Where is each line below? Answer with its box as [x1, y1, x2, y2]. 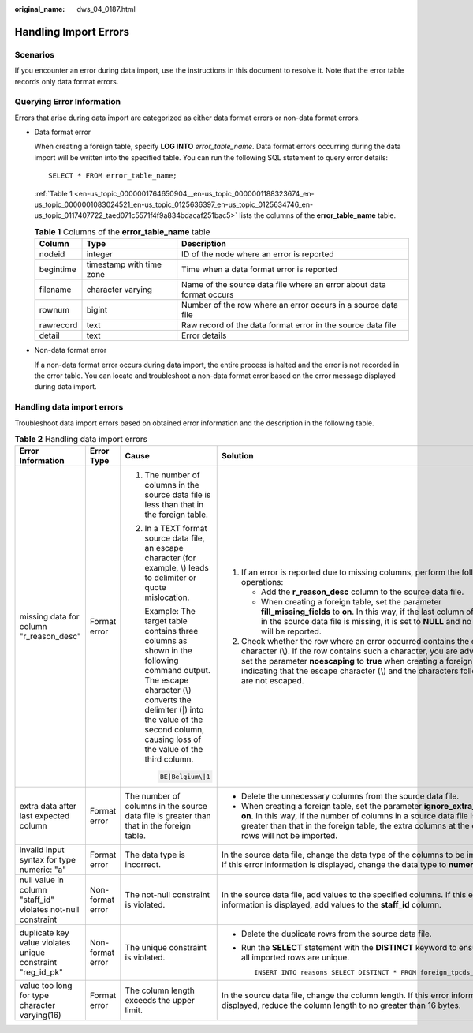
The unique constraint [125, 942, 207, 953]
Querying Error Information [14, 96, 121, 107]
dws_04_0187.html [76, 5, 136, 13]
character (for [144, 552, 196, 563]
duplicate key [19, 927, 70, 938]
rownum [39, 305, 70, 316]
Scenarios [14, 49, 55, 60]
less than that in [144, 500, 204, 511]
